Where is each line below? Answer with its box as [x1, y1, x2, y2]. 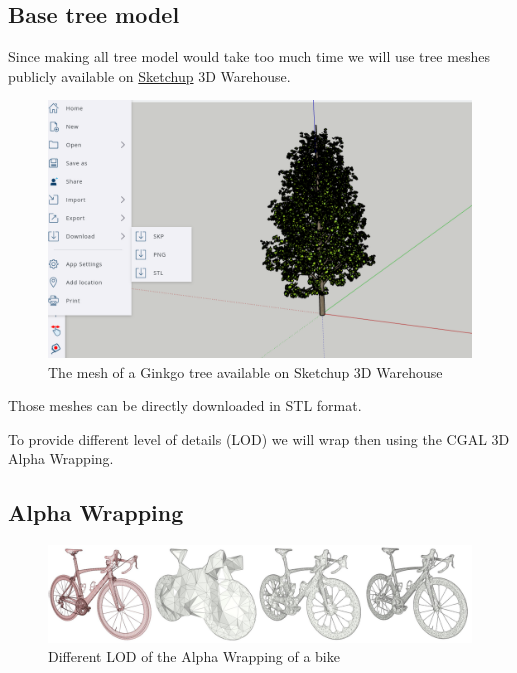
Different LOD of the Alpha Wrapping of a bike [48, 646, 340, 667]
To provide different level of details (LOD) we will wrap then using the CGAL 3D [8, 428, 510, 449]
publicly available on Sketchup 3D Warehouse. [8, 65, 291, 86]
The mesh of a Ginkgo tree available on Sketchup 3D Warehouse [48, 361, 443, 382]
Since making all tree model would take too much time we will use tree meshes [8, 46, 491, 67]
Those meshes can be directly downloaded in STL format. [8, 395, 362, 416]
